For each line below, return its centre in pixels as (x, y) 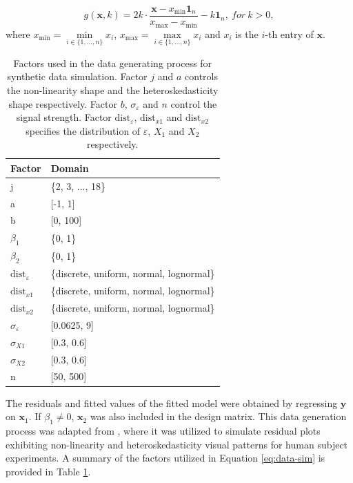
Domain (70, 168)
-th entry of (289, 34)
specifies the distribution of (83, 130)
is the (247, 34)
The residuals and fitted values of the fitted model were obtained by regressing (172, 402)
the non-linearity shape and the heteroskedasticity (113, 89)
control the (194, 103)
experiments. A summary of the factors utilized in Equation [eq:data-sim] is (165, 458)
